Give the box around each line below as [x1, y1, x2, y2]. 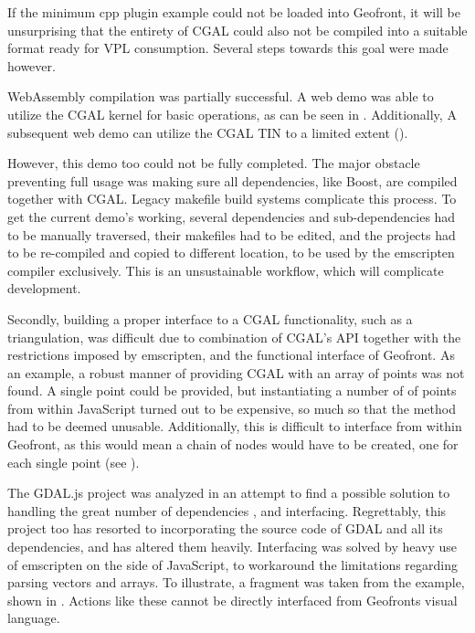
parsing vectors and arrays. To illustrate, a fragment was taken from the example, [7, 573, 465, 592]
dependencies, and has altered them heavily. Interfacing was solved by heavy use [7, 537, 457, 556]
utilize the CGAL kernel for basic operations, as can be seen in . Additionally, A [7, 104, 457, 123]
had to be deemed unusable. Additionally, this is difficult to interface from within [7, 417, 462, 436]
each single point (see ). [7, 452, 140, 471]
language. [7, 608, 60, 628]
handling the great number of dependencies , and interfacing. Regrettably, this [7, 501, 447, 520]
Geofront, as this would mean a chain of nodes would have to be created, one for [7, 435, 459, 454]
